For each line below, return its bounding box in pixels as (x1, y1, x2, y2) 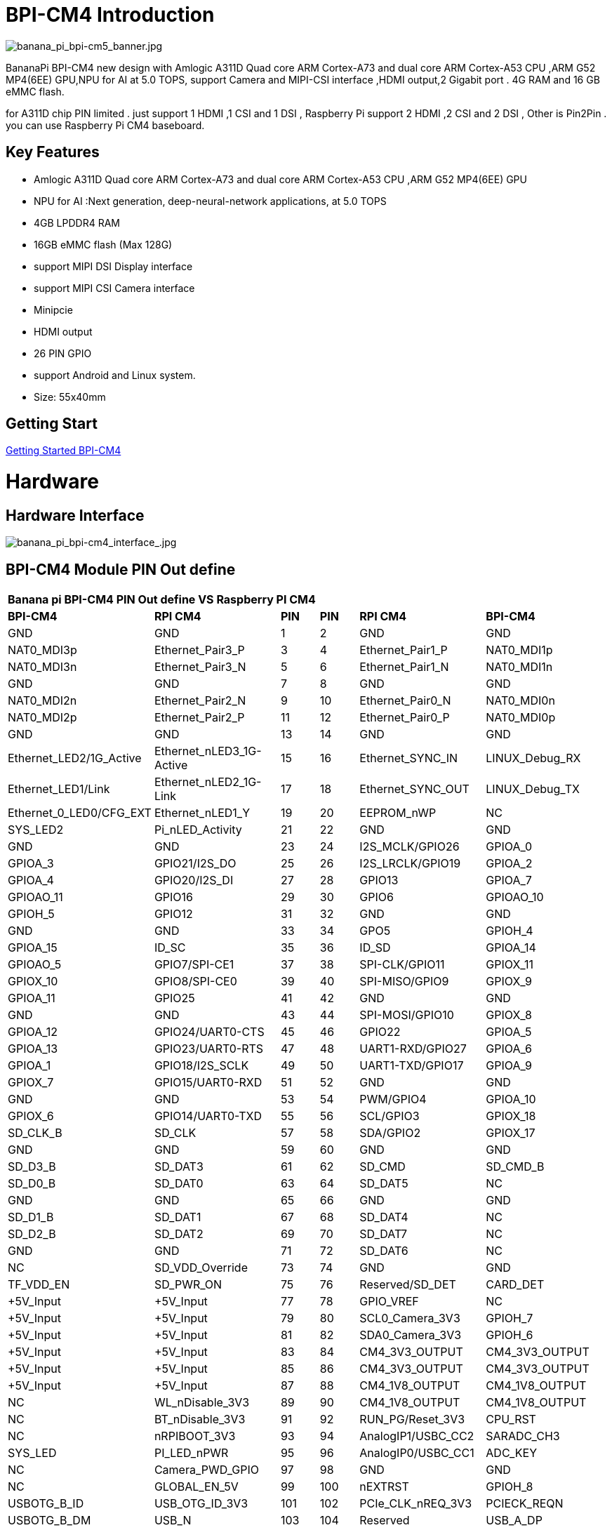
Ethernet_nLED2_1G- (154, 775, 262, 790)
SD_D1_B (8, 1210, 54, 1225)
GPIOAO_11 (8, 890, 63, 905)
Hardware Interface (6, 506, 145, 524)
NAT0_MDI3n (8, 660, 77, 674)
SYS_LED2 (8, 823, 64, 837)
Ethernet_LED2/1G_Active (8, 751, 142, 766)
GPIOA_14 (486, 940, 536, 955)
